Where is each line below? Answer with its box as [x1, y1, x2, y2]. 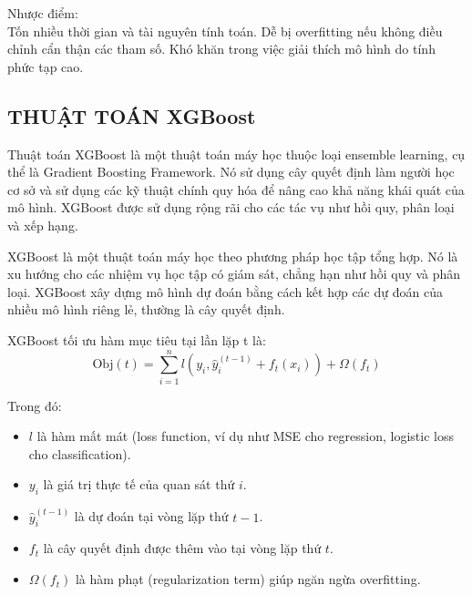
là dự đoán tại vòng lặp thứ [74, 507, 229, 526]
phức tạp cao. [7, 56, 84, 76]
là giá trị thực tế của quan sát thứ [43, 475, 235, 494]
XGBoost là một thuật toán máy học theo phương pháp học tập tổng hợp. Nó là [7, 246, 458, 265]
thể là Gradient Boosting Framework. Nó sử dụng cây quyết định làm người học [7, 162, 455, 181]
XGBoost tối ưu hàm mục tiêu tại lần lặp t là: [7, 330, 266, 349]
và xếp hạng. [7, 215, 78, 234]
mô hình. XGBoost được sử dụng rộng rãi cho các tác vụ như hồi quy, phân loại [7, 198, 455, 217]
